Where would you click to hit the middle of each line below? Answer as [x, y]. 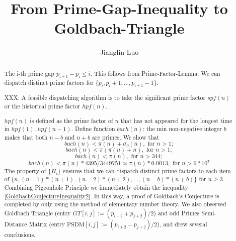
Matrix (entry [47, 224]
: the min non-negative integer [182, 129]
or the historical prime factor [42, 106]
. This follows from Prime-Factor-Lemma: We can [155, 73]
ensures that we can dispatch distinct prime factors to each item [147, 170]
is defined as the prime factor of [71, 120]
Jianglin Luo [119, 52]
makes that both [26, 137]
